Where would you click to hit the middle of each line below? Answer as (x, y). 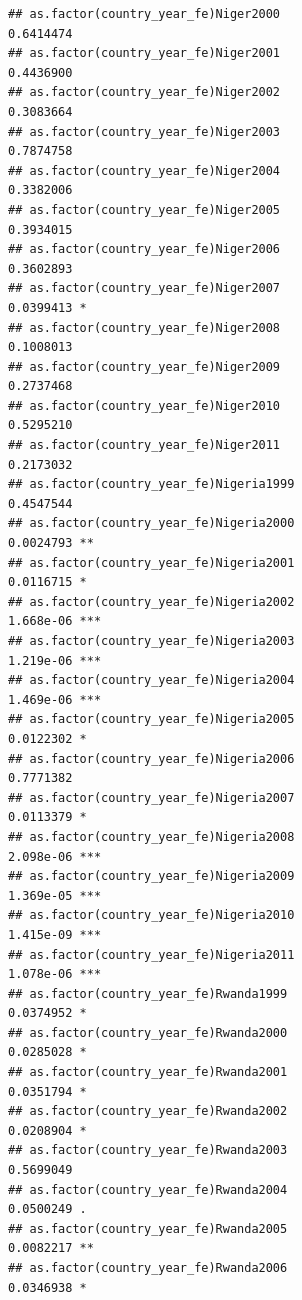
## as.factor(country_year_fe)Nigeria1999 (151, 484)
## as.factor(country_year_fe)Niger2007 (144, 288)
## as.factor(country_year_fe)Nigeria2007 (151, 797)
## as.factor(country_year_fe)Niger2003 (144, 131)
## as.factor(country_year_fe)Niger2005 (144, 209)
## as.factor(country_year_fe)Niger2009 (144, 366)
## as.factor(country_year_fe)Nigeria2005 (151, 719)
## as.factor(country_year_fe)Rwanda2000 (148, 1032)
